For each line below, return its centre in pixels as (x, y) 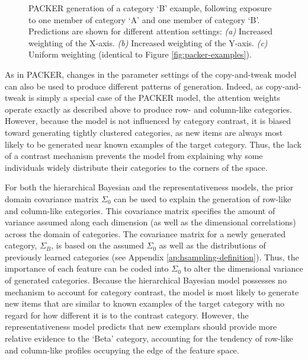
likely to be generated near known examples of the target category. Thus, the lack (153, 144)
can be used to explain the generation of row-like (203, 198)
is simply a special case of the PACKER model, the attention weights (154, 98)
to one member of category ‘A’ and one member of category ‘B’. (144, 19)
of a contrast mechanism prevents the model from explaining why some (134, 156)
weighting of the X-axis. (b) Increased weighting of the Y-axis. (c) (148, 42)
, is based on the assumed (97, 245)
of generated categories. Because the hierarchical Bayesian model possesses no (146, 280)
